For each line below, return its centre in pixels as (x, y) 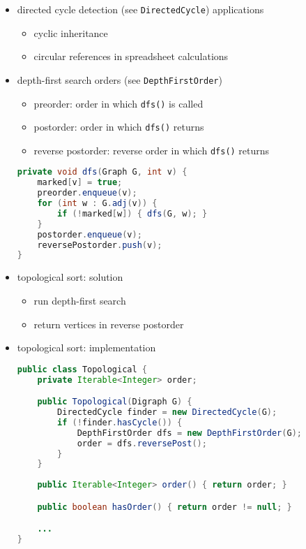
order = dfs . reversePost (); (142, 443)
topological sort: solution (70, 277)
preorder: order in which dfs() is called (118, 103)
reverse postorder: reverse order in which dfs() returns (152, 150)
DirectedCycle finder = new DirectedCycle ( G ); (167, 412)
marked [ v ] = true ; (80, 183)
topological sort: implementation (86, 347)
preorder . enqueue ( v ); (87, 193)
